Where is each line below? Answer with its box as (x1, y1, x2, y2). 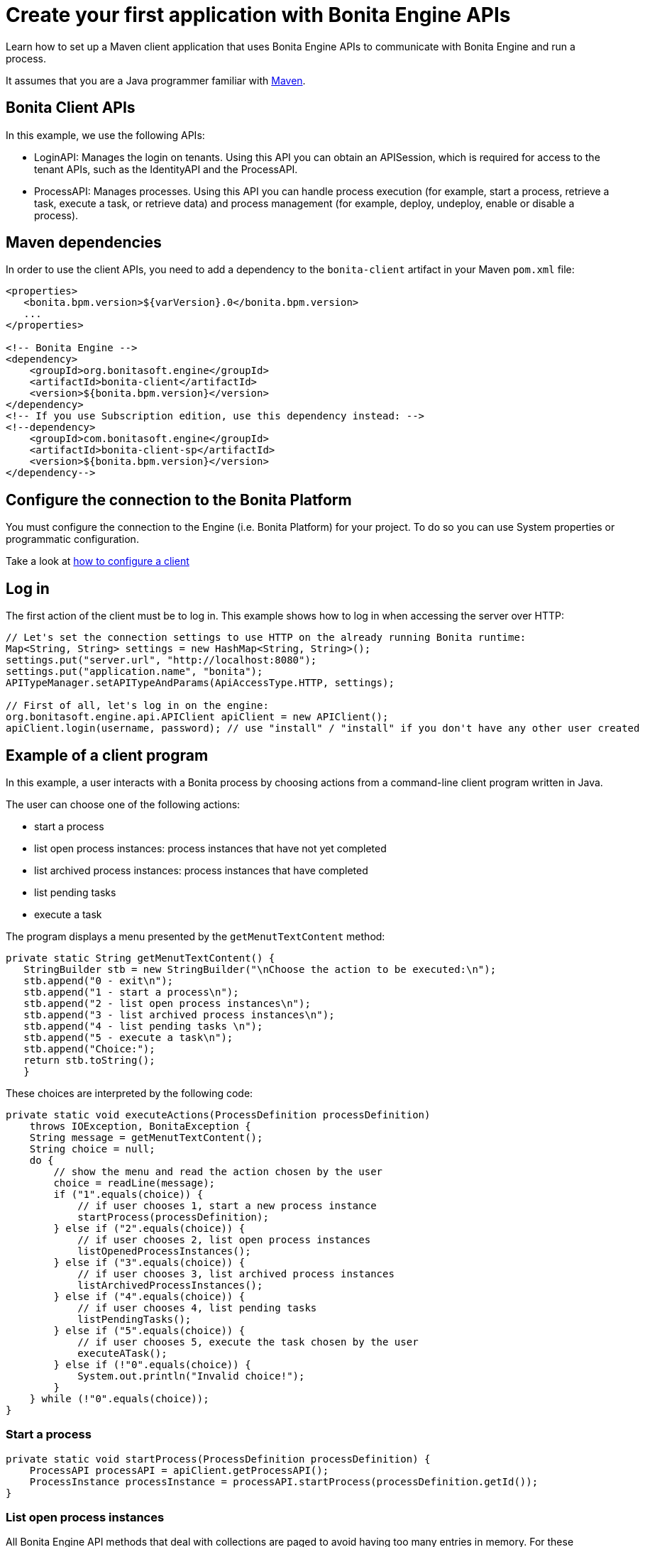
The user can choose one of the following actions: (6, 798, 241, 810)
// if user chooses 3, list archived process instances (77, 1267, 395, 1279)
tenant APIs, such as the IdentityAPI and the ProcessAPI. (34, 163, 298, 175)
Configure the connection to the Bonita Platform (6, 490, 352, 509)
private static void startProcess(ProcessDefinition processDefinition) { (6, 1453, 431, 1465)
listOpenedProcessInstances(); (77, 1245, 251, 1257)
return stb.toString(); (23, 1054, 155, 1066)
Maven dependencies (6, 233, 162, 252)
